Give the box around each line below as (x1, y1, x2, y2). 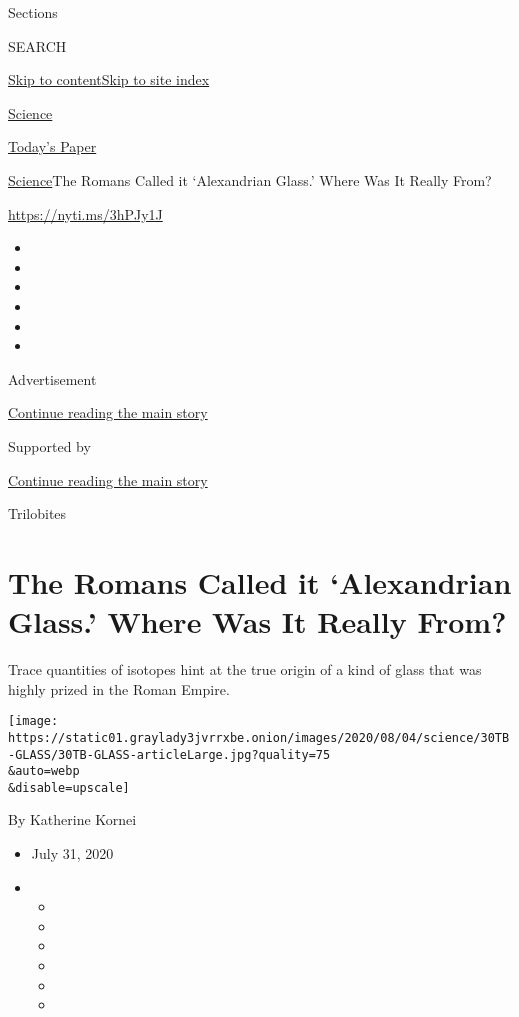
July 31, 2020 (31, 843, 114, 864)
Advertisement (8, 368, 97, 389)
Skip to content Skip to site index (8, 69, 210, 90)
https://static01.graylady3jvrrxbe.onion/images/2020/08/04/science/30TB (8, 730, 510, 745)
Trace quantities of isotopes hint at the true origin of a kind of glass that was (8, 659, 482, 679)
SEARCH (8, 35, 67, 56)
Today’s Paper (8, 136, 97, 157)
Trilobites (8, 503, 67, 524)
